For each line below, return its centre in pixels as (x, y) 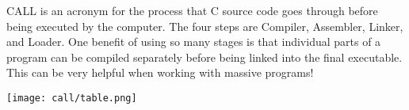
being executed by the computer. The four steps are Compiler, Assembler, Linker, (205, 26)
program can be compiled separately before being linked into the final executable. (204, 57)
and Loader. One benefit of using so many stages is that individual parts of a (194, 42)
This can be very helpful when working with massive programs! (160, 72)
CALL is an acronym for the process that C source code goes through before (192, 10)
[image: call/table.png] (72, 98)
